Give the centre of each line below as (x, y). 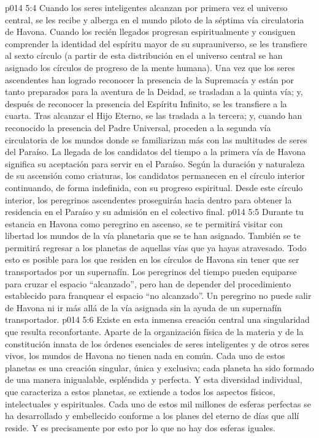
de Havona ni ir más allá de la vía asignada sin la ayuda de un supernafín (144, 307)
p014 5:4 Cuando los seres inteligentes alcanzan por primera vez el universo (146, 7)
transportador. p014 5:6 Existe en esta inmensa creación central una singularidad (157, 319)
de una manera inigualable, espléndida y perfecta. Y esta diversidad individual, (154, 379)
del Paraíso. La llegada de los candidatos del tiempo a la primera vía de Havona (156, 152)
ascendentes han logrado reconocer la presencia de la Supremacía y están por (150, 79)
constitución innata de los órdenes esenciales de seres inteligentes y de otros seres (157, 343)
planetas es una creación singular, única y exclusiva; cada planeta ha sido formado (159, 367)
